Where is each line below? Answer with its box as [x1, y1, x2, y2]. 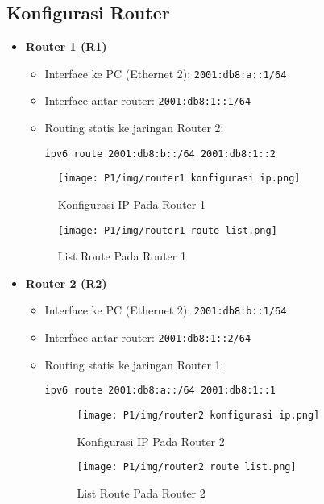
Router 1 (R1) [25, 38, 107, 55]
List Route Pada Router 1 [57, 248, 186, 264]
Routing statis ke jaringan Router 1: [44, 356, 224, 373]
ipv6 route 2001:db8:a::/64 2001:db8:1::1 [44, 385, 276, 397]
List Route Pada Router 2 [77, 484, 206, 501]
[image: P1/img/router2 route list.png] [77, 461, 297, 473]
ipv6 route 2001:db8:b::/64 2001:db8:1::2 [44, 148, 276, 160]
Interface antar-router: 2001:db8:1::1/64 [44, 92, 251, 109]
